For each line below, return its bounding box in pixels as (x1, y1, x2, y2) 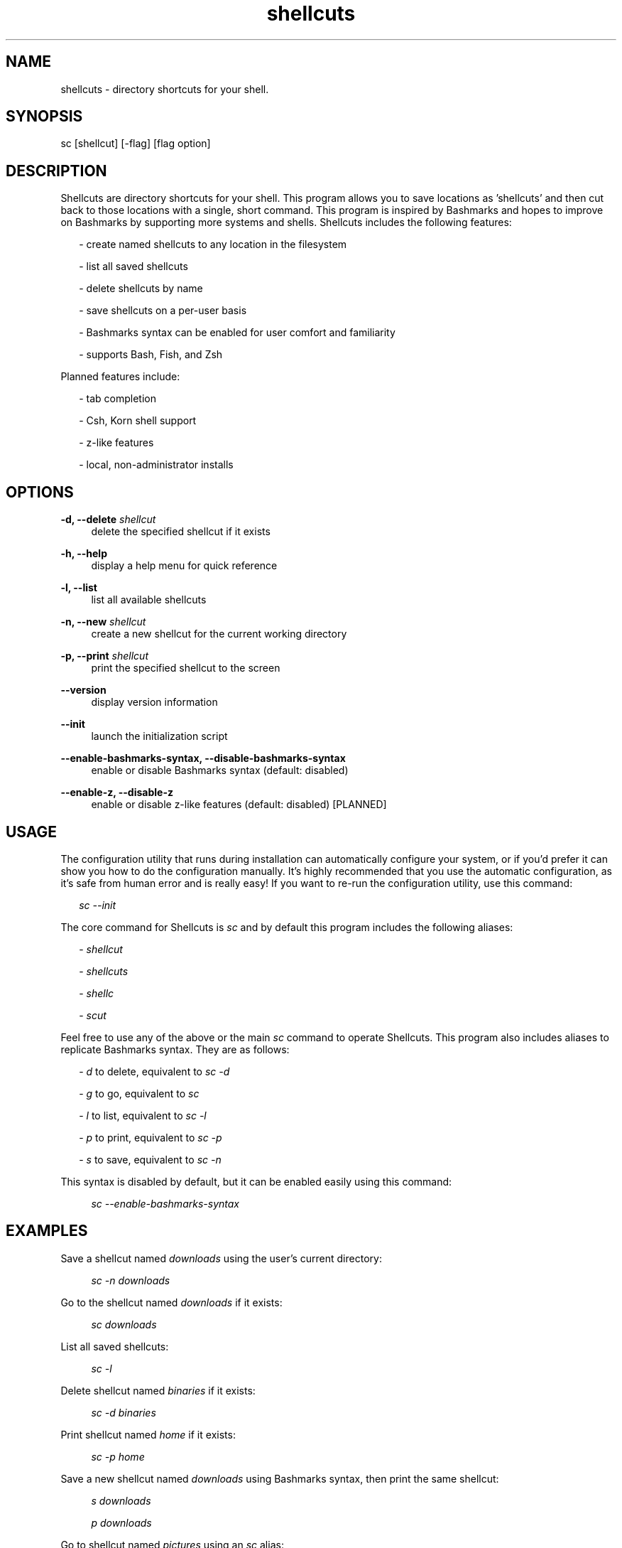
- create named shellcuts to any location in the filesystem (79, 238, 347, 251)
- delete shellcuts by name (79, 282, 203, 295)
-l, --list (60, 581, 97, 594)
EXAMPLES (6, 1222, 88, 1240)
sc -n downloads (91, 1274, 170, 1286)
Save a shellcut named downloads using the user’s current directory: (60, 1252, 382, 1264)
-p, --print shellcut (60, 650, 148, 662)
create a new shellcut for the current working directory (91, 628, 347, 640)
